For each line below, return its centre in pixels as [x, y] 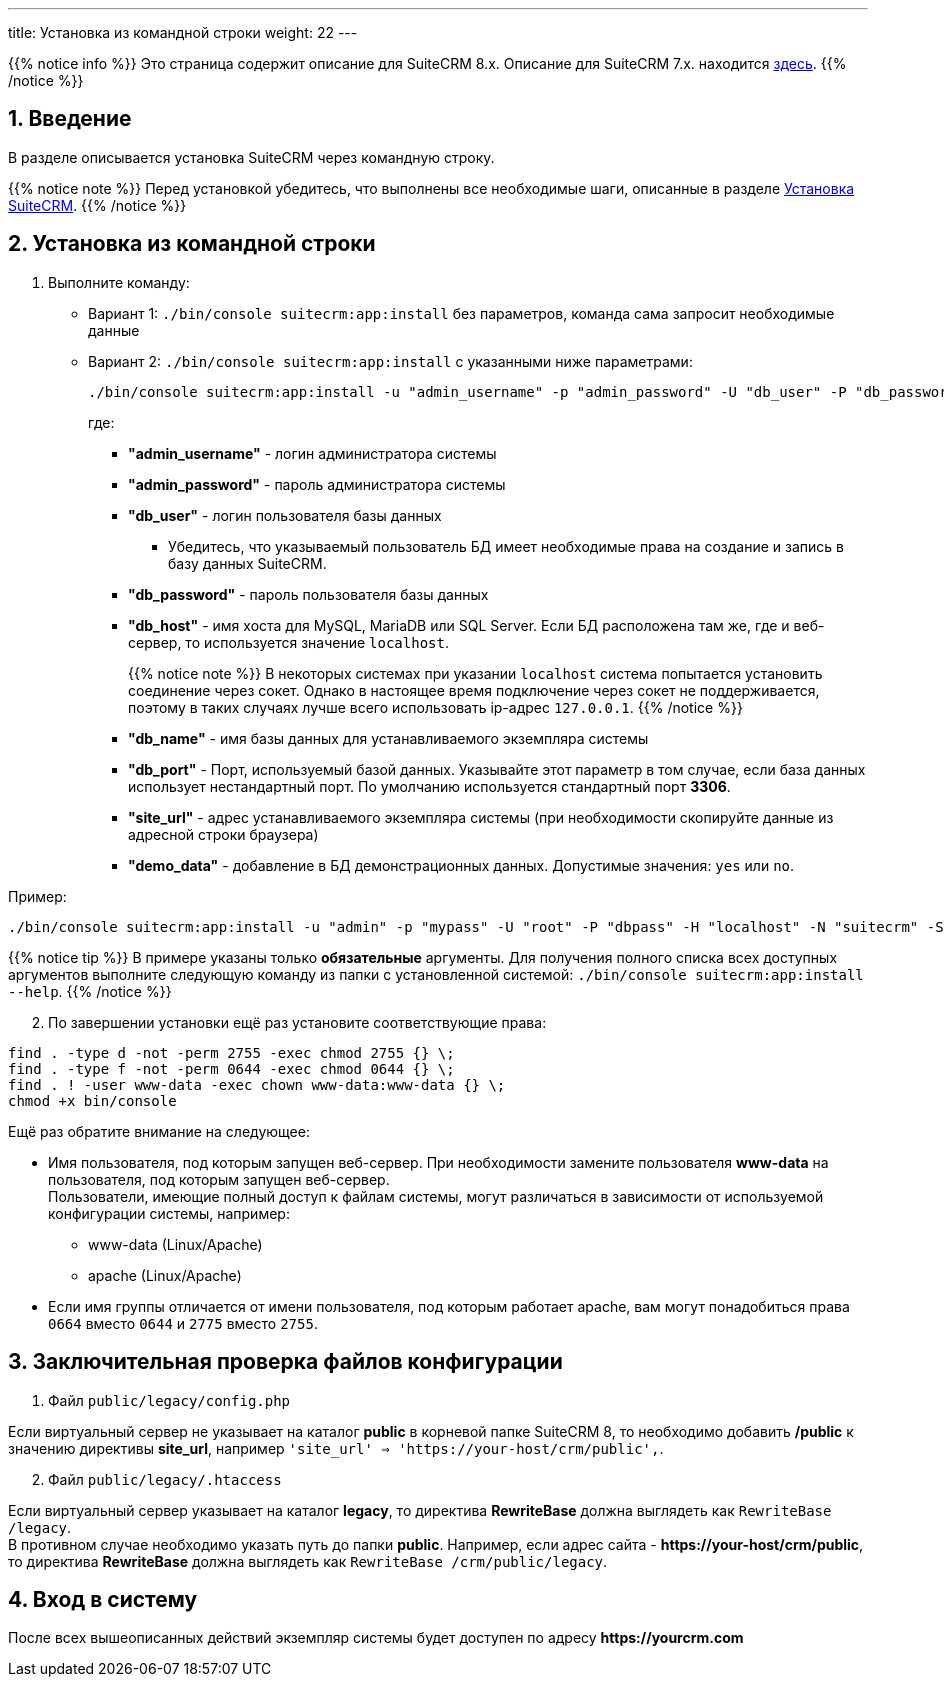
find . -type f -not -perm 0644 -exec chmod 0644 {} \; [231, 1068]
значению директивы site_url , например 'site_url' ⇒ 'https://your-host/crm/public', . [336, 1448]
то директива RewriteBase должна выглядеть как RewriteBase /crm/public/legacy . [308, 1561]
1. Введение [70, 119]
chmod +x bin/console [92, 1100]
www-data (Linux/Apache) [175, 1244]
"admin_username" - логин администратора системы [312, 453]
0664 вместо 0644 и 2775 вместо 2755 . [183, 1323]
